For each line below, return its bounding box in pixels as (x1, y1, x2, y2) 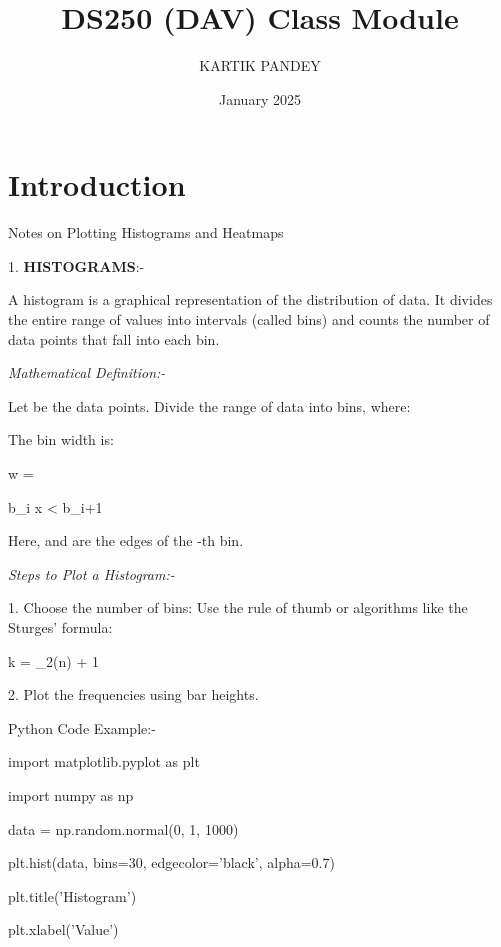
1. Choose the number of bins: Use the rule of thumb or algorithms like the (8, 597, 468, 618)
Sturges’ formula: (8, 616, 113, 637)
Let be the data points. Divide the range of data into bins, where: (8, 395, 411, 416)
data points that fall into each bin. (8, 328, 220, 349)
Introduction (8, 164, 186, 205)
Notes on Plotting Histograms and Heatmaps (8, 222, 284, 243)
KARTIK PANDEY (199, 55, 321, 76)
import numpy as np (8, 784, 134, 805)
